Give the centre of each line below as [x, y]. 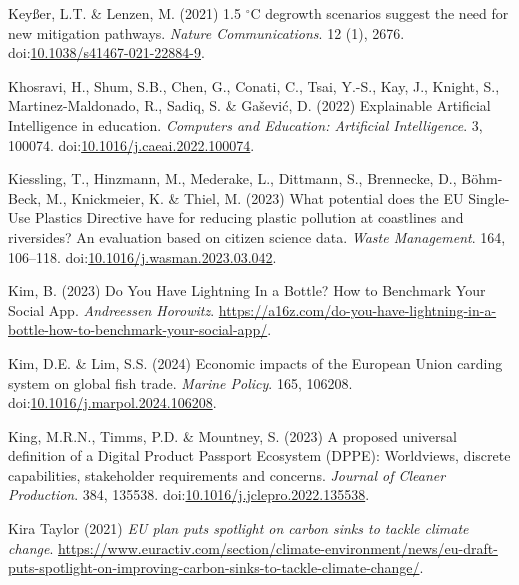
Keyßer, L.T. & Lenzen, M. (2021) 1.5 [124, 13]
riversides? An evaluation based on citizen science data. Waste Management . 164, [257, 236]
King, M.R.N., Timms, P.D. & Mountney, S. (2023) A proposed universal [232, 435]
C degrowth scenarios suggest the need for [379, 13]
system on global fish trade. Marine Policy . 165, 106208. [180, 382]
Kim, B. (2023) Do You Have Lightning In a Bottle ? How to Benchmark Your [247, 290]
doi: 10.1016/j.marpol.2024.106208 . [112, 402]
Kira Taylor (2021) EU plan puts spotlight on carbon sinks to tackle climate [238, 528]
